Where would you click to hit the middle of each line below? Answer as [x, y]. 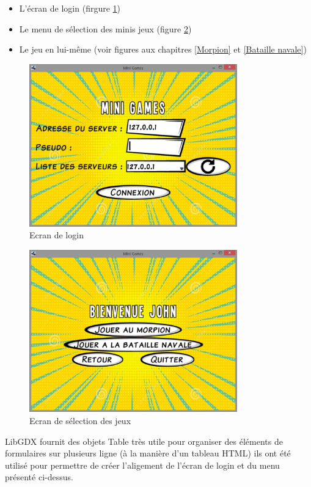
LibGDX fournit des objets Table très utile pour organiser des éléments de [144, 441]
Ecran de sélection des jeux [80, 421]
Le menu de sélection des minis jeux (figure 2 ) [105, 28]
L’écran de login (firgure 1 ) [70, 8]
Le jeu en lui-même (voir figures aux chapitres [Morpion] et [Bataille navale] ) [163, 49]
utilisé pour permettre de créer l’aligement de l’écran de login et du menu [142, 465]
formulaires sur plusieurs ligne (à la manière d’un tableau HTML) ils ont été [148, 453]
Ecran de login [57, 235]
